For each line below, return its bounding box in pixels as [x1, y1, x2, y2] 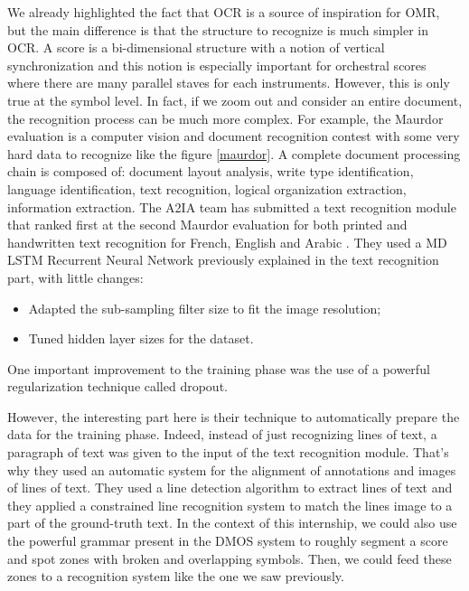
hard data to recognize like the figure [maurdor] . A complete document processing [7, 144, 461, 163]
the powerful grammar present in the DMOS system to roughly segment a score [7, 531, 448, 550]
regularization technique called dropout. [7, 377, 228, 396]
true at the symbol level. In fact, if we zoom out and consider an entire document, [7, 90, 463, 109]
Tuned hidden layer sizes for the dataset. [28, 329, 254, 348]
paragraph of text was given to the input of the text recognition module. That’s [7, 443, 449, 462]
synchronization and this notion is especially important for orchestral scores [7, 55, 427, 74]
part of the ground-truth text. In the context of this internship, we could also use [7, 513, 457, 532]
